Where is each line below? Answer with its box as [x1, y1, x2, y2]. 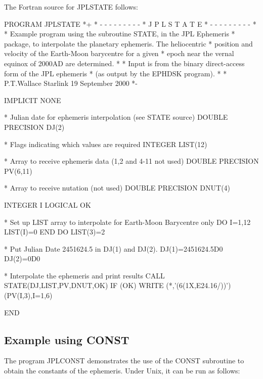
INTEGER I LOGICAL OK [4, 199, 91, 210]
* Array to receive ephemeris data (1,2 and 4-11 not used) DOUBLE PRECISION [4, 156, 259, 166]
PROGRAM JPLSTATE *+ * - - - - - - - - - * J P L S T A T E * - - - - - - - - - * [4, 18, 256, 29]
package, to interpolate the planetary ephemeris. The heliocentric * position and [4, 38, 253, 49]
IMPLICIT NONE [4, 94, 61, 105]
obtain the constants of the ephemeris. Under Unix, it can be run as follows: [4, 365, 240, 376]
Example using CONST [4, 331, 129, 347]
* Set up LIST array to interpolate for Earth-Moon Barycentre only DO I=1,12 [4, 216, 251, 227]
